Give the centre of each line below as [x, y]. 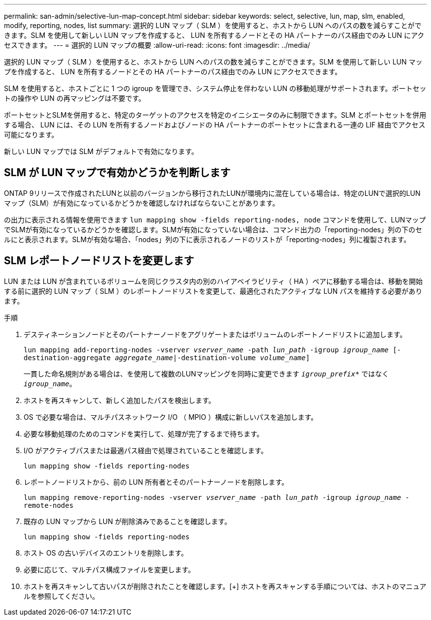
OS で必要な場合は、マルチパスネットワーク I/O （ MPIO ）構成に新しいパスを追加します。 [171, 417]
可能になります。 [31, 135]
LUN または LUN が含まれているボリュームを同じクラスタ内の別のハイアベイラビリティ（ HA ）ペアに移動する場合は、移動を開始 [213, 281]
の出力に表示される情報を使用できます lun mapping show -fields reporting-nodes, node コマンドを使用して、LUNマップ [215, 219]
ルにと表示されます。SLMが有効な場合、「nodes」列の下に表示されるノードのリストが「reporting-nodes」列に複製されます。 [207, 239]
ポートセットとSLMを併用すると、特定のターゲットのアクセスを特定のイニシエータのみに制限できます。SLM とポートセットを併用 [215, 115]
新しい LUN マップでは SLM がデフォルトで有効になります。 [101, 151]
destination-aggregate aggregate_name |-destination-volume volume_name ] [167, 357]
